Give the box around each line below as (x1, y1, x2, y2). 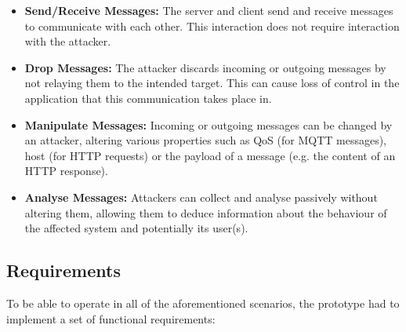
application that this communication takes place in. (24, 89, 272, 106)
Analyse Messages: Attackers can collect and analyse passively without (24, 188, 378, 205)
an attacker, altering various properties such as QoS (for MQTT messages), (24, 132, 387, 148)
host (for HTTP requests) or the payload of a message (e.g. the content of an (24, 147, 396, 163)
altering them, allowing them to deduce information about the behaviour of (24, 204, 387, 221)
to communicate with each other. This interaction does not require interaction (24, 17, 400, 34)
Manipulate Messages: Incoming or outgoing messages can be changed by (24, 116, 393, 133)
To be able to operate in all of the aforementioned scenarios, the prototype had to (6, 294, 400, 311)
